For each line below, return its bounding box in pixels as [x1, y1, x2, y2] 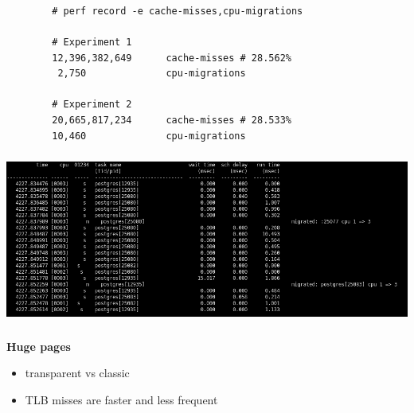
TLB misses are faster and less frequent [25, 391, 218, 407]
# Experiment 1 [52, 37, 132, 49]
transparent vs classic [25, 364, 130, 381]
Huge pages [6, 337, 71, 354]
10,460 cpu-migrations [52, 130, 246, 142]
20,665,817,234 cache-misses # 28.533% [52, 115, 291, 127]
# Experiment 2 [52, 99, 132, 111]
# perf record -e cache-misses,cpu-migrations [52, 5, 303, 17]
